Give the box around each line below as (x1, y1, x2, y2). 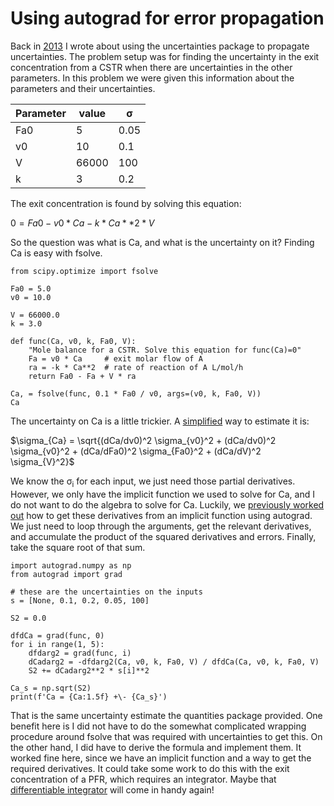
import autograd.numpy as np (10, 560, 132, 571)
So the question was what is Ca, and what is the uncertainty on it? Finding (10, 236, 315, 248)
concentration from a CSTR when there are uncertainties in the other (10, 61, 293, 73)
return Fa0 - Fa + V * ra (28, 371, 137, 381)
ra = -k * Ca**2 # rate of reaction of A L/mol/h (28, 362, 244, 372)
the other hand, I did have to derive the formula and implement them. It (10, 741, 302, 753)
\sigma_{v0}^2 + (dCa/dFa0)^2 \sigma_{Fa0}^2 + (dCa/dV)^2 (10, 445, 262, 457)
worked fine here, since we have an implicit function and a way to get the (10, 752, 312, 764)
